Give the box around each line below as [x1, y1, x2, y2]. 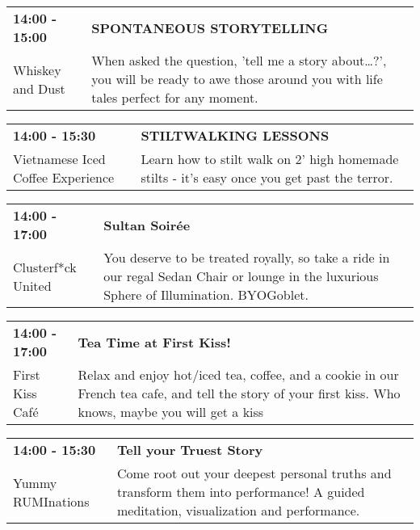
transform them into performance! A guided [116, 482, 365, 501]
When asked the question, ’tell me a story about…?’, [91, 51, 387, 69]
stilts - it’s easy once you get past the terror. [141, 168, 393, 187]
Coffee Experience [13, 168, 115, 187]
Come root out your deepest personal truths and [116, 464, 392, 482]
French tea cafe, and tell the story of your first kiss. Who [78, 384, 401, 402]
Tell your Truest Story [116, 440, 263, 459]
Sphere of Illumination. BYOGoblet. [103, 285, 309, 304]
